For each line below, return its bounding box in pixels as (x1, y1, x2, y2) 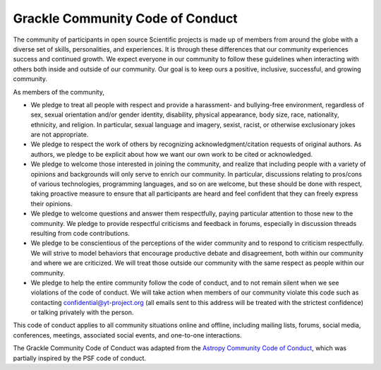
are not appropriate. (30, 131, 89, 139)
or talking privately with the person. (30, 308, 134, 317)
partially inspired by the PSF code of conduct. (13, 354, 147, 362)
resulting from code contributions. (30, 229, 131, 237)
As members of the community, (13, 88, 105, 96)
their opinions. (30, 199, 73, 208)
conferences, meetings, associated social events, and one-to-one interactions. (13, 330, 243, 339)
